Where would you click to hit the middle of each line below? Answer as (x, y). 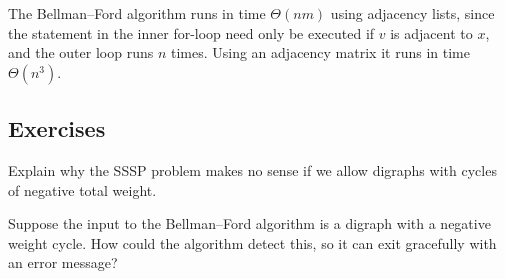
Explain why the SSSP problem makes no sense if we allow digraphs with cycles (252, 169)
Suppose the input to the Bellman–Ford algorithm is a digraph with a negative (249, 223)
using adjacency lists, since (412, 13)
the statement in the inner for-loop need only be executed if (191, 32)
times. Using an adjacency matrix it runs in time (320, 52)
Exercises (57, 128)
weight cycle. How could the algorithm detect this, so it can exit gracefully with (252, 242)
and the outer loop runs (81, 52)
